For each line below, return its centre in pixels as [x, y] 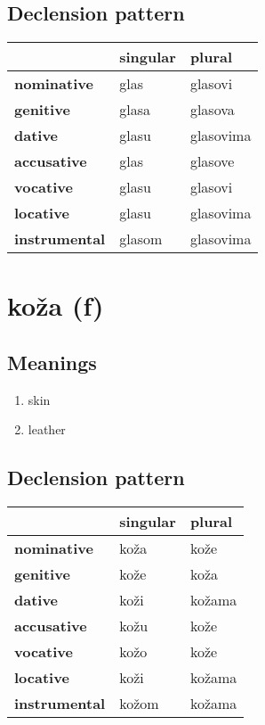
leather [47, 429]
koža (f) [56, 305]
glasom [141, 239]
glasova [212, 110]
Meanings [52, 362]
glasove [212, 161]
